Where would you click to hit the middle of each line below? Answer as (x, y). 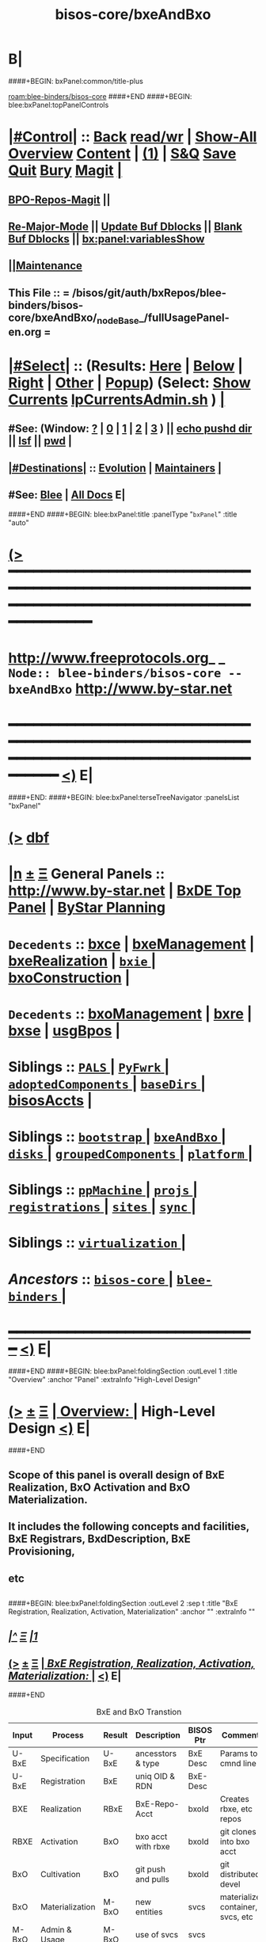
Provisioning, (42, 1551)
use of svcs (157, 1935)
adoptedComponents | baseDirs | (107, 1083)
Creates (234, 1799)
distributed (240, 1875)
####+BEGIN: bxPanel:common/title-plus (76, 81)
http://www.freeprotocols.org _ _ (117, 658)
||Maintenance (46, 266)
